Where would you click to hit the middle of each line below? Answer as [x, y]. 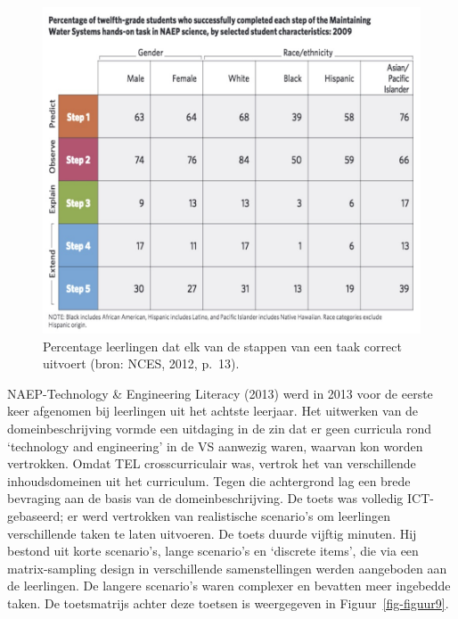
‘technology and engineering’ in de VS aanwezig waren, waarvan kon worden [215, 446]
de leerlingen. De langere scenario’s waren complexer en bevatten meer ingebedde [229, 586]
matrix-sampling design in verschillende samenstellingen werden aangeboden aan [227, 568]
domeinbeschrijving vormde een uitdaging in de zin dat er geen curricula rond [219, 429]
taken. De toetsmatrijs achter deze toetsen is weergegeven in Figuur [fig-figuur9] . [228, 603]
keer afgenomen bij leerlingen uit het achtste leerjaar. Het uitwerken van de [213, 411]
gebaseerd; [36, 516]
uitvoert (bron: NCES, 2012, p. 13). [141, 363]
